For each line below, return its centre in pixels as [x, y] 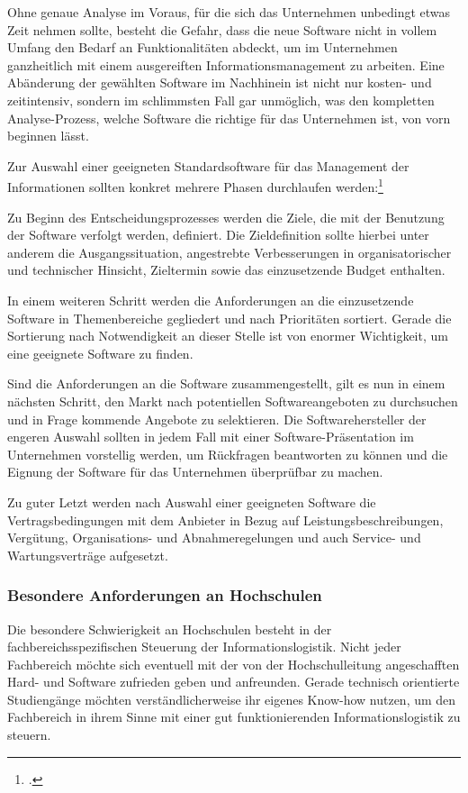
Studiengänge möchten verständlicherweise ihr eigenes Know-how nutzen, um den [232, 699]
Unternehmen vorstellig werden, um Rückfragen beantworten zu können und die [228, 454]
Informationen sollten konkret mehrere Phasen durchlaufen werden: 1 [195, 185]
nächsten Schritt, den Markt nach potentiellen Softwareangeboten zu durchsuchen [233, 401]
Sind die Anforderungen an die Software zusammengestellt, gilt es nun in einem [226, 383]
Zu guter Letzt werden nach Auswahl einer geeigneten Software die [192, 501]
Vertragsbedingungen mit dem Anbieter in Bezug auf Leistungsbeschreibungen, [225, 520]
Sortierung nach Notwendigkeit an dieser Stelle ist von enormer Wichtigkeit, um [228, 336]
